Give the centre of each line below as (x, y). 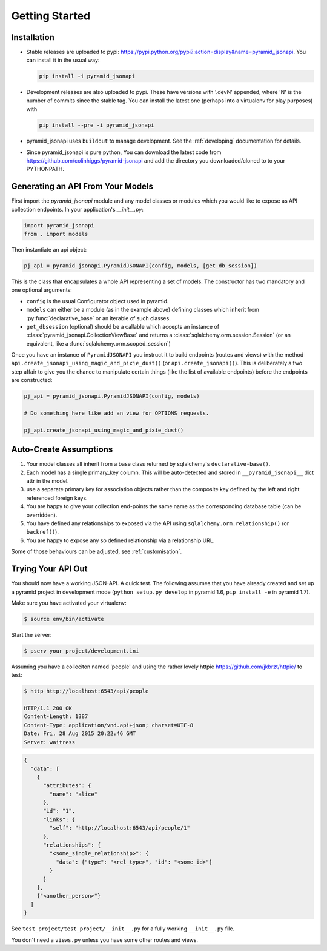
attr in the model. (48, 481)
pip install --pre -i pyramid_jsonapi (97, 125)
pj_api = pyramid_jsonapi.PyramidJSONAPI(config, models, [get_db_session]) (140, 266)
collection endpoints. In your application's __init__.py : (77, 209)
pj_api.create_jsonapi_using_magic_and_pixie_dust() (104, 430)
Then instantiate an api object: (49, 250)
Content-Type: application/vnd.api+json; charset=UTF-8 (109, 725)
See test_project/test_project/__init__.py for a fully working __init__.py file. (123, 929)
